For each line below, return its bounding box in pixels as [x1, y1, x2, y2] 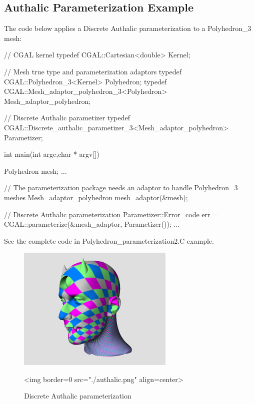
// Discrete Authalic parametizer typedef [4, 112, 130, 123]
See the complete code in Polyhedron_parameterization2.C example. [4, 235, 214, 246]
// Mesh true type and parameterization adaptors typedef [4, 66, 181, 76]
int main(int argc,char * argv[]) [4, 149, 99, 159]
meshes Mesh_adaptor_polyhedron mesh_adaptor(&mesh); [4, 192, 188, 202]
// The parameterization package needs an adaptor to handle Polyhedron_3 [4, 182, 238, 193]
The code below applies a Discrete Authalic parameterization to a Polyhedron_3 [4, 23, 251, 33]
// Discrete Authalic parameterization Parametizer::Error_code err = [4, 209, 218, 219]
